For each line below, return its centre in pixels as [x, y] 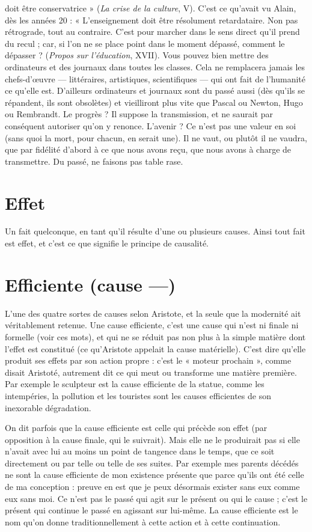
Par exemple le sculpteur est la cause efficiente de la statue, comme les [135, 384]
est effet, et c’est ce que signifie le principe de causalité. [107, 243]
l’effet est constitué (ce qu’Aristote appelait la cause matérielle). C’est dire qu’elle [155, 348]
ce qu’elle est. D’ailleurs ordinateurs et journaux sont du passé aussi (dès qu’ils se [155, 90]
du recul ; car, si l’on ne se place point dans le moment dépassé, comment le [145, 43]
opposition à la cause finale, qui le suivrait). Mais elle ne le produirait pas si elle [152, 439]
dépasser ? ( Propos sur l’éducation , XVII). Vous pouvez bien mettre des [137, 55]
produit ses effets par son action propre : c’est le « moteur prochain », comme [148, 360]
